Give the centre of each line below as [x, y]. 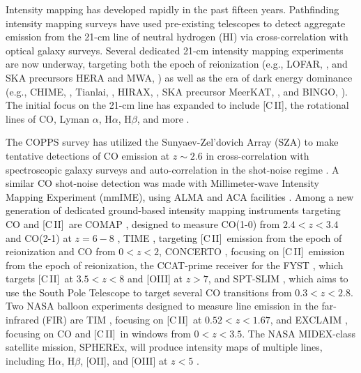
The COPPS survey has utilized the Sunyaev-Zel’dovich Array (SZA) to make [172, 142]
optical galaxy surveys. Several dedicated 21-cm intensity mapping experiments [175, 50]
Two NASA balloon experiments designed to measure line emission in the [162, 306]
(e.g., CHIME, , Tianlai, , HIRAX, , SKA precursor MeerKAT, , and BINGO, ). [177, 91]
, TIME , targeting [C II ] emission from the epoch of [230, 237]
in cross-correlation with [258, 155]
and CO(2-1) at [39, 237]
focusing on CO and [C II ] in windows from [98, 333]
